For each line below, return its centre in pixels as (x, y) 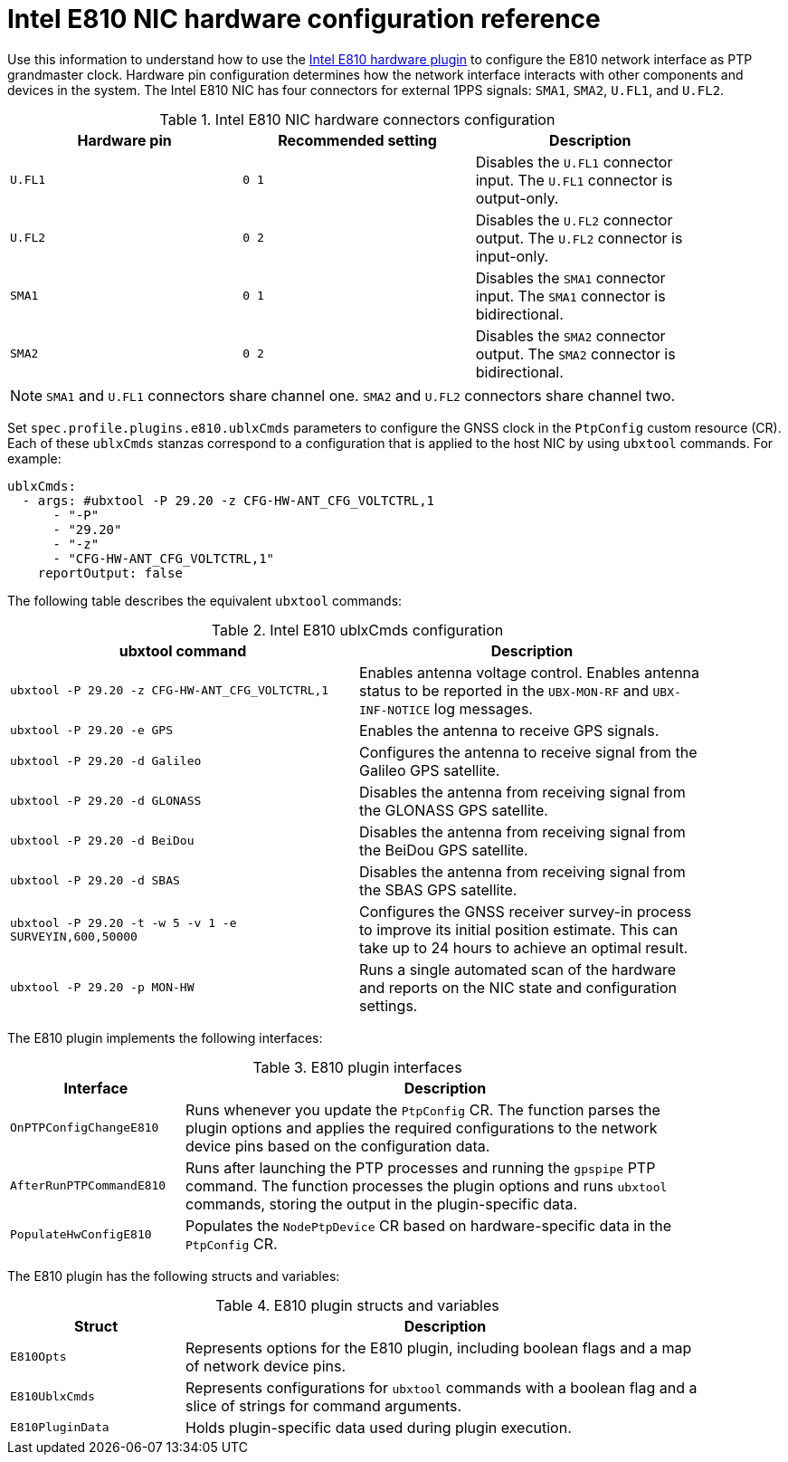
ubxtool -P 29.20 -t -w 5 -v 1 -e (123, 922)
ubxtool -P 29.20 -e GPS (92, 731)
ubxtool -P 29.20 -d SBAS (95, 881)
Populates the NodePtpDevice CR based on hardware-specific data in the (428, 1225)
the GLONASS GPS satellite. (454, 810)
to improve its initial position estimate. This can (519, 929)
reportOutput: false (110, 573)
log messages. (483, 708)
